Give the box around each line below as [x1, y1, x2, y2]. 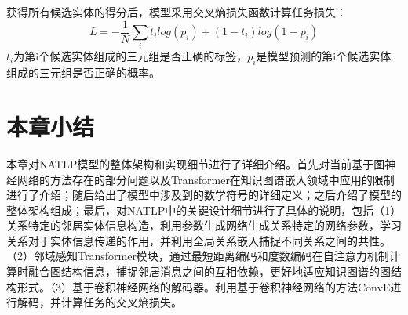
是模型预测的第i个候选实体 [256, 48, 392, 64]
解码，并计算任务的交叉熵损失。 [16, 294, 182, 310]
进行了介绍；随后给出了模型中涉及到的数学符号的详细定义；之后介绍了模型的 [6, 186, 402, 203]
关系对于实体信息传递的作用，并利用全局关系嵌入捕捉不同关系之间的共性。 [6, 232, 391, 248]
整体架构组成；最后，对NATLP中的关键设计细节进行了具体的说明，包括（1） [6, 201, 402, 218]
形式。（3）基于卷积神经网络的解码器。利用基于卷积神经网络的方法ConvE [16, 278, 391, 295]
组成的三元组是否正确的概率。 [6, 64, 160, 81]
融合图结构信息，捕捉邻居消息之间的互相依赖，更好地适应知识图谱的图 [27, 263, 391, 280]
